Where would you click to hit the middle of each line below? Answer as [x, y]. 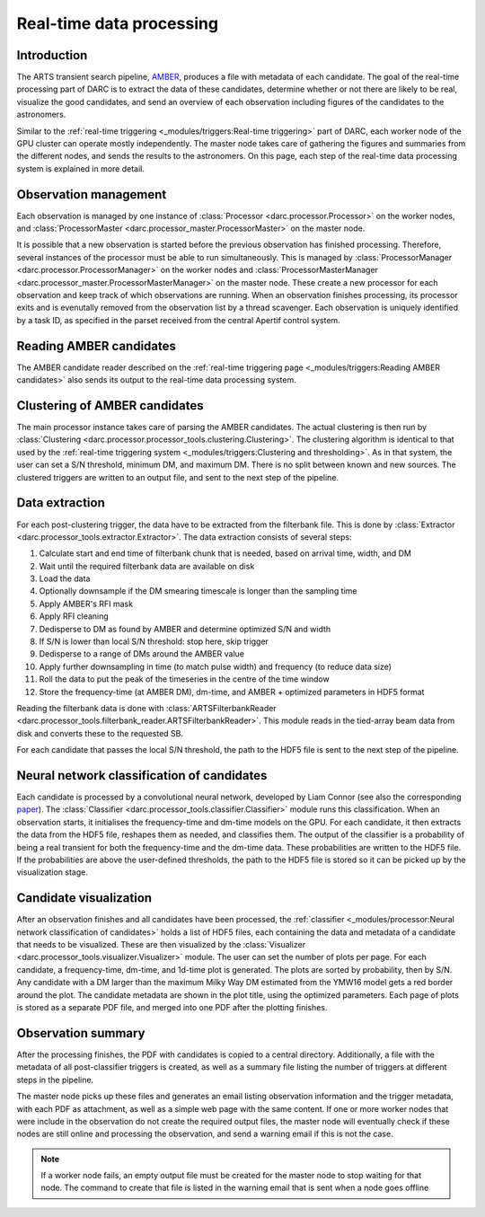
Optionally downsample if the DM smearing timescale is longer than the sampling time [198, 591]
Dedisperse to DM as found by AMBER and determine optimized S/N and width [185, 629]
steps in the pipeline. [55, 1080]
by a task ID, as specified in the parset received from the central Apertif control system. [178, 320]
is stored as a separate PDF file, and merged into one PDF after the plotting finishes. [172, 1008]
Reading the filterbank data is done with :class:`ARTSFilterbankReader [147, 708]
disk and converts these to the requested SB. [100, 733]
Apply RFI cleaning [74, 616]
